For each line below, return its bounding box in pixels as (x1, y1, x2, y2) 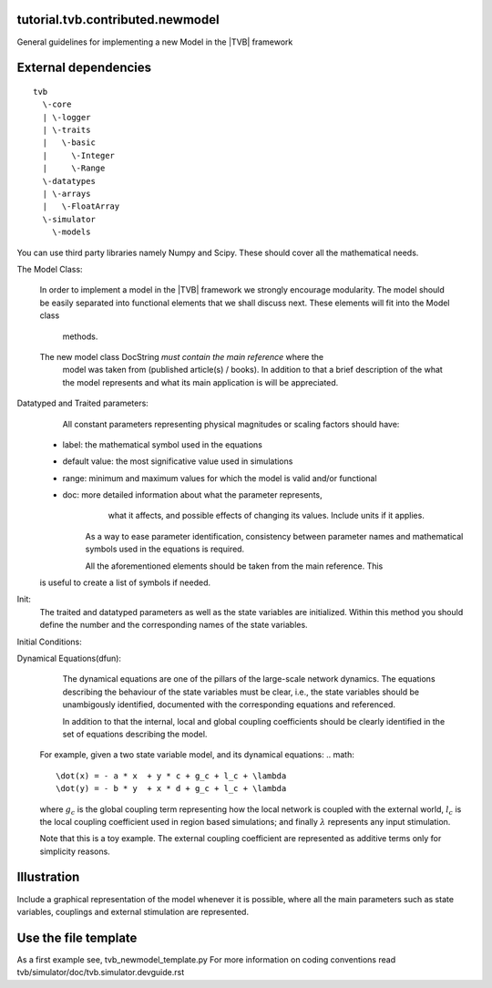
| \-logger (42, 112, 91, 122)
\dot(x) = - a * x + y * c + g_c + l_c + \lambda (56, 770, 287, 781)
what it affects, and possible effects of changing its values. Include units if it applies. (108, 510, 425, 521)
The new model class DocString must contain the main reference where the (39, 351, 323, 362)
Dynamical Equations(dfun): (16, 653, 122, 664)
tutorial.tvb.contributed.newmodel (16, 12, 220, 27)
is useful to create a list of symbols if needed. (39, 577, 211, 588)
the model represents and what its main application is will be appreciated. (62, 376, 339, 387)
